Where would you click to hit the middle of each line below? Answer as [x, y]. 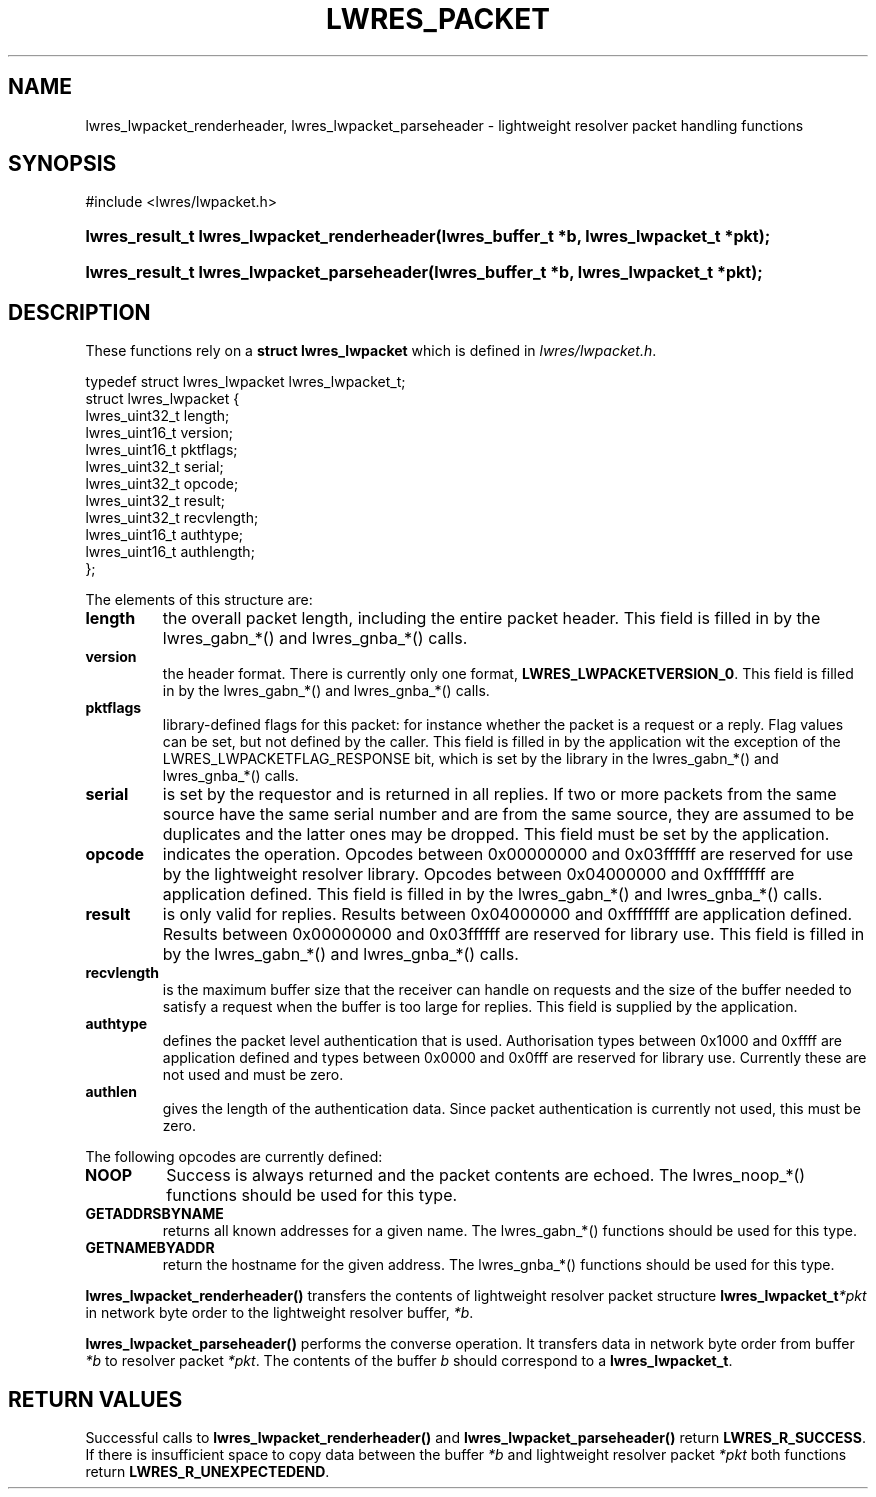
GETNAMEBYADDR [150, 1248]
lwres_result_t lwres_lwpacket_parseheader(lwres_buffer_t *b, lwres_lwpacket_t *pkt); [424, 272]
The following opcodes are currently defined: [234, 1157]
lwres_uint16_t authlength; [170, 552]
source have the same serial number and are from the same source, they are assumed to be [508, 814]
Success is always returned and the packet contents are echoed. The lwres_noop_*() [486, 1175]
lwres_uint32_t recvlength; [172, 518]
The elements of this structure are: [199, 600]
